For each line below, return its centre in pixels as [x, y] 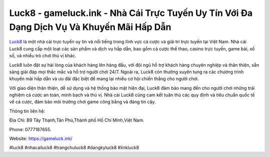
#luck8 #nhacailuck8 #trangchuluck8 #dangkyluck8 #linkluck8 [74, 148]
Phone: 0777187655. [30, 129]
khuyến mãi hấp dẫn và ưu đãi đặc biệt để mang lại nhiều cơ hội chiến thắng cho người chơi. [104, 79]
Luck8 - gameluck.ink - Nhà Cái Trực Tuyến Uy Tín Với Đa [131, 13]
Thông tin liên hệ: [27, 111]
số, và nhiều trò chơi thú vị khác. [43, 56]
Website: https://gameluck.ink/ [41, 139]
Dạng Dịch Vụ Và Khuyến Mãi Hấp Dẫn [90, 27]
